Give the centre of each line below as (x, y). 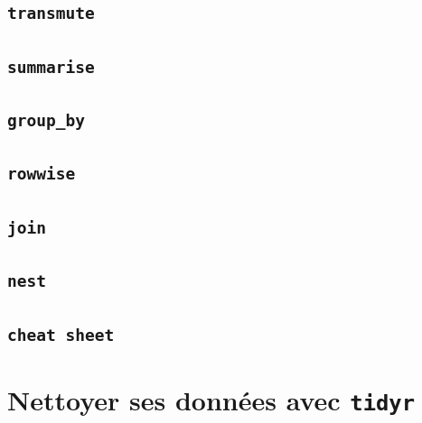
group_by (46, 121)
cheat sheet (61, 335)
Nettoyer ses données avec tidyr (211, 399)
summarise (51, 67)
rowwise (42, 174)
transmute (51, 14)
